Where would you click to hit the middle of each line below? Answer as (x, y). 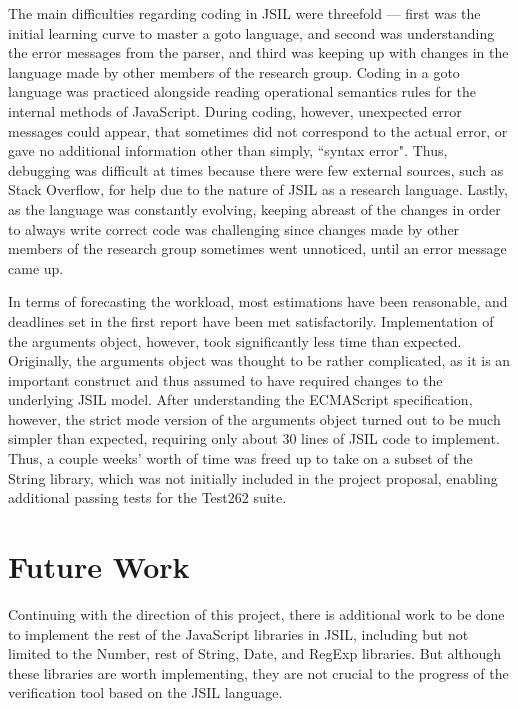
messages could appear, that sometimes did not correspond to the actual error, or (258, 130)
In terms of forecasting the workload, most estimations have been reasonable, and (258, 301)
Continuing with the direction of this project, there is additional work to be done (256, 613)
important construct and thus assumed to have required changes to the (225, 379)
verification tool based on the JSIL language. (145, 692)
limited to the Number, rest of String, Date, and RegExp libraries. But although (255, 653)
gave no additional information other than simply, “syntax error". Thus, (228, 150)
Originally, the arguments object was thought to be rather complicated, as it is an (259, 360)
